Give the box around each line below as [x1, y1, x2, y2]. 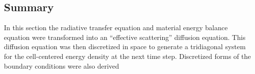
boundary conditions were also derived [4, 60, 119, 71]
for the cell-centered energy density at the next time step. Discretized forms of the [4, 51, 251, 61]
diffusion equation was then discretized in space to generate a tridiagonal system [4, 41, 246, 52]
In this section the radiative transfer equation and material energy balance [4, 22, 228, 33]
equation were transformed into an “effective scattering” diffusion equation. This [4, 32, 246, 42]
